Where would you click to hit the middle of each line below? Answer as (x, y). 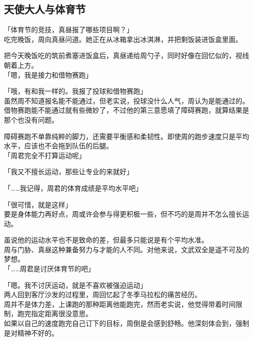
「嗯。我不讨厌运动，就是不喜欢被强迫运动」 (75, 285)
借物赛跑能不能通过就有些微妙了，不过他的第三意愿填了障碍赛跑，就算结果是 (126, 110)
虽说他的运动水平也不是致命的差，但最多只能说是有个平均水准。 (106, 240)
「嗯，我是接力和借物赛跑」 (48, 74)
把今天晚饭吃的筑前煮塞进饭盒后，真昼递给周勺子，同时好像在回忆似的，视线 (126, 55)
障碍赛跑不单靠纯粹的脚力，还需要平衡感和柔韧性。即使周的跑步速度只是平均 (126, 136)
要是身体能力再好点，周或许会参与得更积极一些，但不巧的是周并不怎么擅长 (123, 214)
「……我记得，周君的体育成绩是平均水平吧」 (73, 188)
